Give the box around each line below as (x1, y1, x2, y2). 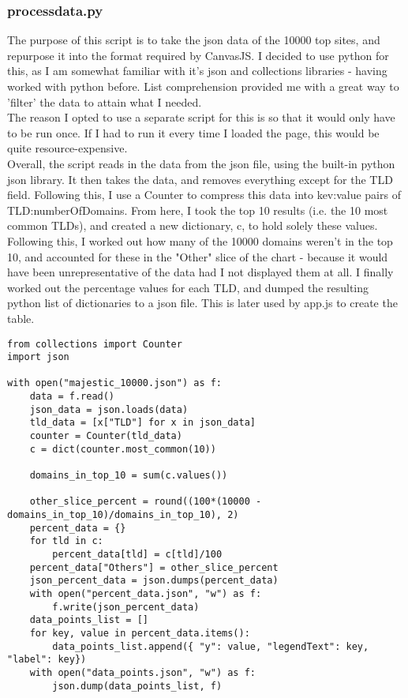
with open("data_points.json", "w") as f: (29, 666, 256, 678)
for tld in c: (29, 535, 103, 547)
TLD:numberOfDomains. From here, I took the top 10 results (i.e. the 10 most (7, 201, 388, 218)
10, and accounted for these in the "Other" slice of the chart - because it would (7, 248, 388, 265)
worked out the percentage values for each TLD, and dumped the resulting (7, 279, 369, 295)
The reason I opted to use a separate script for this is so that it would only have (7, 109, 395, 126)
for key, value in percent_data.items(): (29, 627, 250, 639)
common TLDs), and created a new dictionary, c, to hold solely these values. (7, 217, 378, 234)
